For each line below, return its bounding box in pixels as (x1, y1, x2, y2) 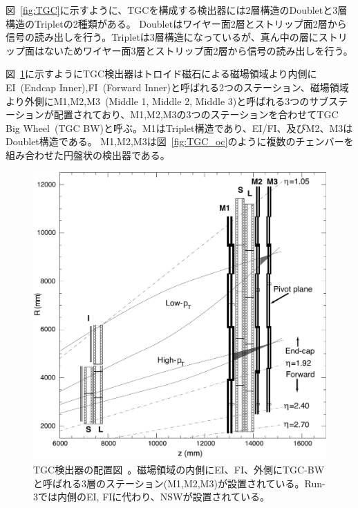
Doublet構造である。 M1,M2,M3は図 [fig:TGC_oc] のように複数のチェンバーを (6, 134, 354, 149)
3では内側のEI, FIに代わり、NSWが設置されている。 (33, 489, 270, 504)
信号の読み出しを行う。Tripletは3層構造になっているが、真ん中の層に (6, 30, 319, 44)
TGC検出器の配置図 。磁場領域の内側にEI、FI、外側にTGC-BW (33, 462, 325, 477)
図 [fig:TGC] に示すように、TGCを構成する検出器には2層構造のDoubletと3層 (6, 3, 348, 17)
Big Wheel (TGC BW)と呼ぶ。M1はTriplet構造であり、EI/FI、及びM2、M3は (6, 120, 353, 135)
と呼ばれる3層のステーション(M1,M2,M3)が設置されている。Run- (33, 476, 326, 490)
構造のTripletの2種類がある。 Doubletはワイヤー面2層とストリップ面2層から (6, 16, 347, 30)
